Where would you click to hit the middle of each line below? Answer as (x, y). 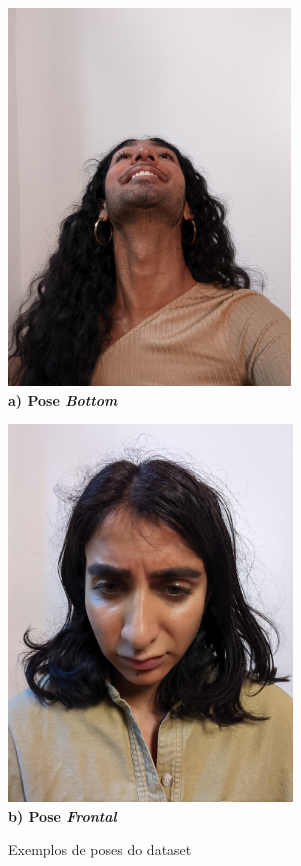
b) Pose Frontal (62, 815)
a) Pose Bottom (63, 399)
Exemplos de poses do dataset (100, 849)
